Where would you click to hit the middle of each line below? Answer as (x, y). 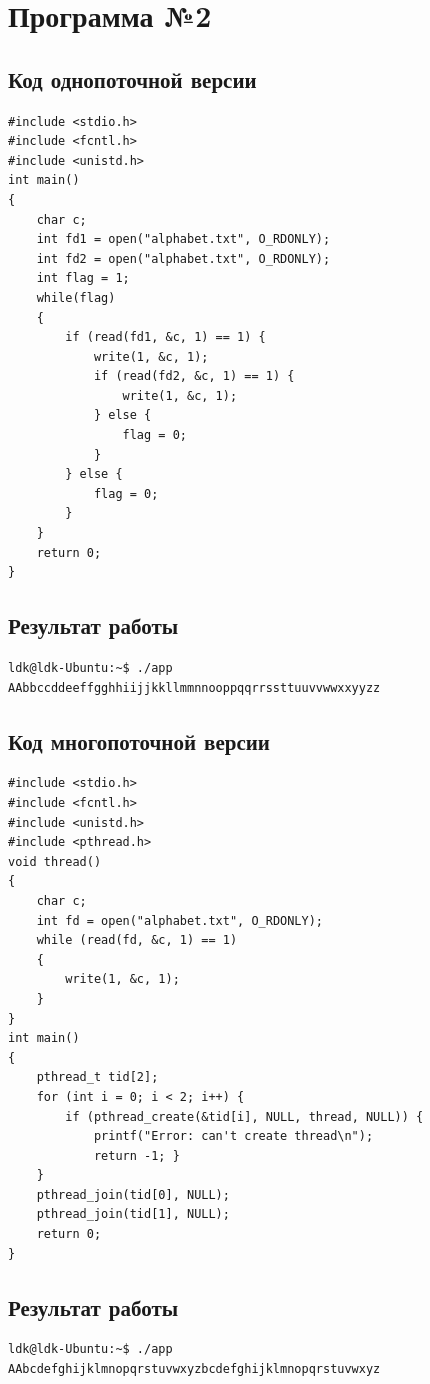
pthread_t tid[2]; (97, 1077)
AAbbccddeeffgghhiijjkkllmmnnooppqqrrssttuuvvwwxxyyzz (194, 687)
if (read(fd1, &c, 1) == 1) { (165, 337)
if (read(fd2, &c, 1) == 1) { (194, 376)
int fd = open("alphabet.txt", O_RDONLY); (179, 920)
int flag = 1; (83, 278)
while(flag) (76, 297)
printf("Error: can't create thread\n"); (233, 1136)
